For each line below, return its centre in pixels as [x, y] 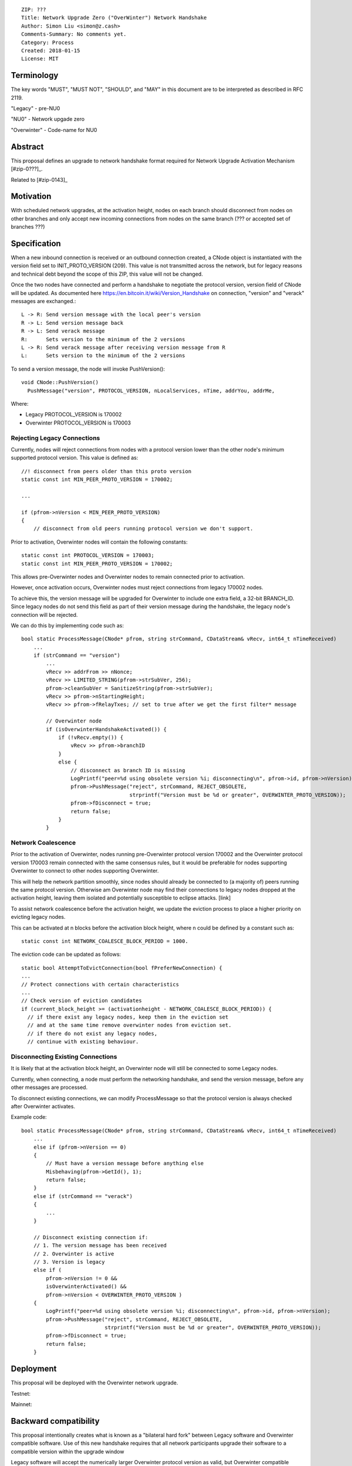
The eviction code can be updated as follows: [66, 954]
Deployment [34, 1369]
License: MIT [40, 59]
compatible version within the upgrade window [67, 1451]
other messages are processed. [49, 1087]
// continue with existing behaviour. [83, 1042]
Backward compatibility [55, 1421]
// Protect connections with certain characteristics [100, 984]
